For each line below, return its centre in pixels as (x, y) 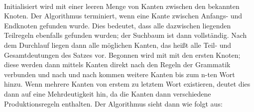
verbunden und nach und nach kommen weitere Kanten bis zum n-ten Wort (120, 74)
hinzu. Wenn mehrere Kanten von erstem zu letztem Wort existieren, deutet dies (127, 84)
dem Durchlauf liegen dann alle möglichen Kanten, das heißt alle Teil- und (118, 45)
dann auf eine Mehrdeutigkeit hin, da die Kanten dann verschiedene (108, 93)
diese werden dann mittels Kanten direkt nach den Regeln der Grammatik (117, 64)
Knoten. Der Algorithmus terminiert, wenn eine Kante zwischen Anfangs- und (123, 16)
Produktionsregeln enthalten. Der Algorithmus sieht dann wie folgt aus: (113, 103)
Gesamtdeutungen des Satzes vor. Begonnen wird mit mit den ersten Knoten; (122, 55)
